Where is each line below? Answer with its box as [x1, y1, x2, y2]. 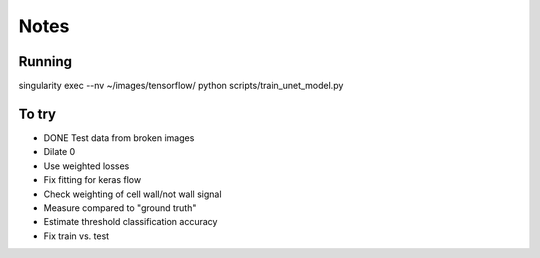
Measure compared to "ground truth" [43, 201, 197, 214]
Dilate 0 [43, 146, 76, 158]
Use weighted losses [43, 160, 130, 172]
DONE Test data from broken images [43, 131, 195, 144]
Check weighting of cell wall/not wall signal [43, 188, 222, 200]
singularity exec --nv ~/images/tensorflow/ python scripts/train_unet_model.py [18, 80, 344, 92]
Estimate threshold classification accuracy [43, 216, 218, 228]
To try [18, 105, 57, 122]
